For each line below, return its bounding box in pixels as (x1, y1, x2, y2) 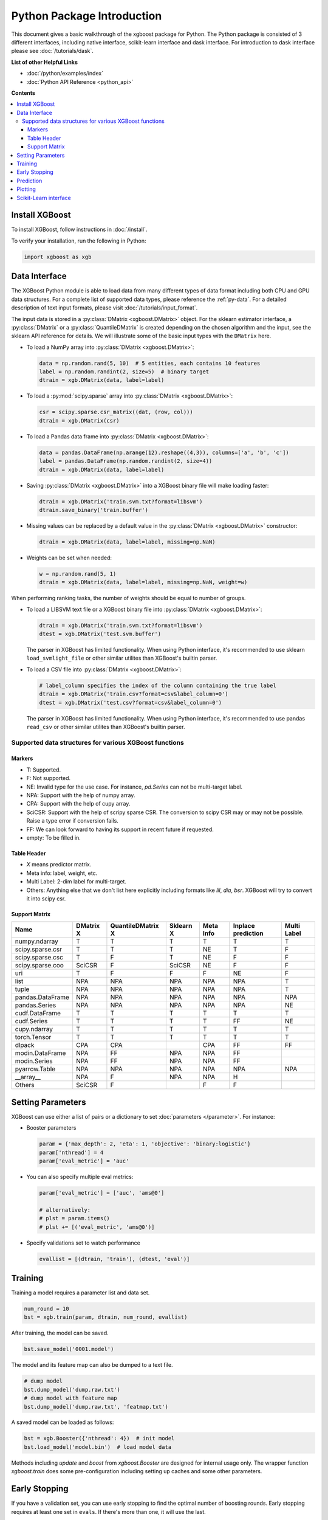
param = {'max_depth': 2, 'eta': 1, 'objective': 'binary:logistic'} (39, 1141, 251, 1147)
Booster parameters (26, 1124, 77, 1131)
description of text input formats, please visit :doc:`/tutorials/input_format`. (11, 304, 198, 311)
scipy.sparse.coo (15, 961, 64, 970)
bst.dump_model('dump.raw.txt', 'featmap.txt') (24, 1403, 168, 1410)
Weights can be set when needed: (26, 554, 112, 561)
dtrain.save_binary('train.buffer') (39, 506, 149, 513)
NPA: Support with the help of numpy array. (26, 792, 135, 799)
